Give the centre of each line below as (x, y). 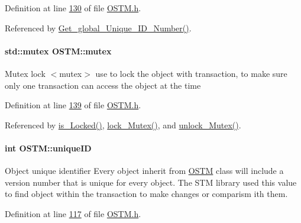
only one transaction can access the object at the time (103, 85)
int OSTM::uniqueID (48, 148)
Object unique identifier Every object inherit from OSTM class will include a (144, 171)
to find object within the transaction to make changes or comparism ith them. (146, 194)
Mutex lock (25, 73)
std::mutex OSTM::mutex (58, 51)
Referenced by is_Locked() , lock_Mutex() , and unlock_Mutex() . (123, 125)
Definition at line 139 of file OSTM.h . (73, 105)
